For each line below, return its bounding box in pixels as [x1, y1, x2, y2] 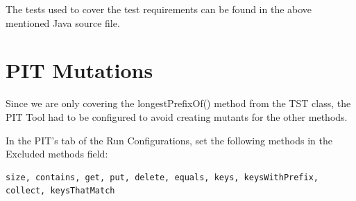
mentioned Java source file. [6, 15, 120, 30]
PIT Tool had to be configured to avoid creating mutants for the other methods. [6, 109, 348, 124]
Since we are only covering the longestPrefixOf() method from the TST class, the [6, 96, 351, 111]
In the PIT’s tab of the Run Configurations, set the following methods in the [6, 133, 332, 147]
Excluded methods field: [6, 146, 108, 161]
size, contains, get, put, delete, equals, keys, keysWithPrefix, [6, 172, 319, 182]
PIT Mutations [6, 56, 153, 84]
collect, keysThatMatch [6, 186, 115, 196]
